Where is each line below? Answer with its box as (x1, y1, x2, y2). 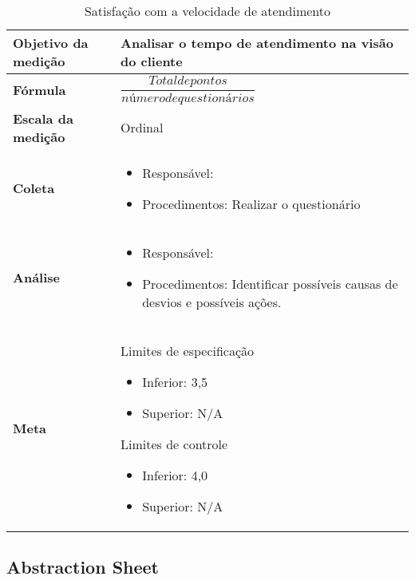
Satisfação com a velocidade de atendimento (84, 2, 331, 20)
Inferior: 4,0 (142, 465, 208, 484)
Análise (13, 267, 60, 286)
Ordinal (121, 118, 164, 137)
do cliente (121, 52, 183, 70)
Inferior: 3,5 (142, 372, 208, 391)
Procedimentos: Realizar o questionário (142, 194, 361, 213)
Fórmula (13, 81, 66, 100)
